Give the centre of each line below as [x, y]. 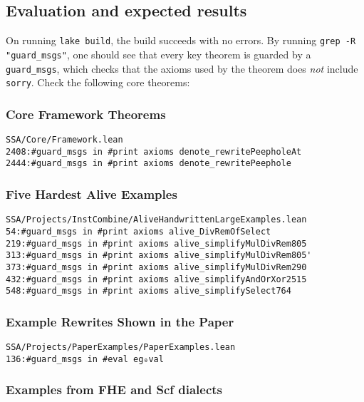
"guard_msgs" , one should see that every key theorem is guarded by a [158, 54]
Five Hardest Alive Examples [92, 194]
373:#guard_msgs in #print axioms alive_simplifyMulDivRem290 [156, 267]
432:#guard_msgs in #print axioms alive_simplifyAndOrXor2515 [156, 279]
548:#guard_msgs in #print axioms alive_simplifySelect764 [149, 291]
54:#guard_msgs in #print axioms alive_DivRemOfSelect [139, 231]
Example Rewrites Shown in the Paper [120, 321]
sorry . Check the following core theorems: [98, 82]
